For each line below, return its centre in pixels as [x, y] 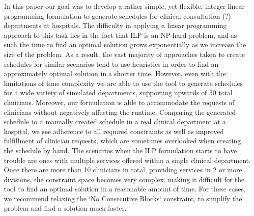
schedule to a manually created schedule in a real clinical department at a [115, 121]
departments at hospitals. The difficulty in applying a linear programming [115, 25]
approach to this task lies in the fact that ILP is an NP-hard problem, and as [121, 35]
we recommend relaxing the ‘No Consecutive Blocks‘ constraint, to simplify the [123, 198]
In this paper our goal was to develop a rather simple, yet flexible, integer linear [125, 6]
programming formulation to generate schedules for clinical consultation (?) [118, 15]
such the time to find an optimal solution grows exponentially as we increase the [125, 44]
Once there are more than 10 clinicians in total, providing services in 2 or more [123, 170]
